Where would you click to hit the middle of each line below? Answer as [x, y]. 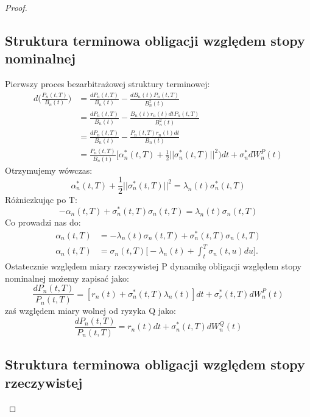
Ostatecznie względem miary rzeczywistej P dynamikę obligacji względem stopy [153, 266]
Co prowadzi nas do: [43, 222]
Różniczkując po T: [41, 200]
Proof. [16, 7]
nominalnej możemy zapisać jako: [67, 278]
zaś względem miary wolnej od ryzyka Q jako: [90, 311]
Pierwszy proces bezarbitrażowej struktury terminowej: [107, 84]
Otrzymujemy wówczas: [49, 170]
